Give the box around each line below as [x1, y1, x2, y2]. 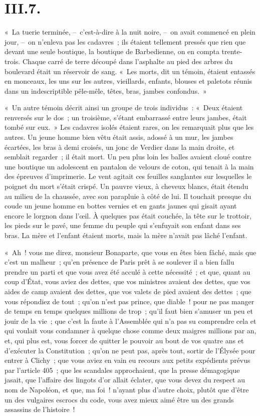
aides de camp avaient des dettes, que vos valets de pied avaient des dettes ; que [5, 286, 251, 296]
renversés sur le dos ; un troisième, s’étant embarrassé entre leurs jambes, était [5, 112, 247, 122]
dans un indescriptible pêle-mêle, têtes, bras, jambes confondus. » [5, 85, 207, 96]
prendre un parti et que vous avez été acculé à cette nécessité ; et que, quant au [5, 266, 250, 277]
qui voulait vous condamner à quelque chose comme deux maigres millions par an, [5, 325, 256, 336]
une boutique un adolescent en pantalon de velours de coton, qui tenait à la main [5, 161, 254, 171]
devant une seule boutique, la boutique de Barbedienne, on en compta [5, 46, 219, 57]
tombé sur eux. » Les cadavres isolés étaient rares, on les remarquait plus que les [5, 122, 254, 132]
